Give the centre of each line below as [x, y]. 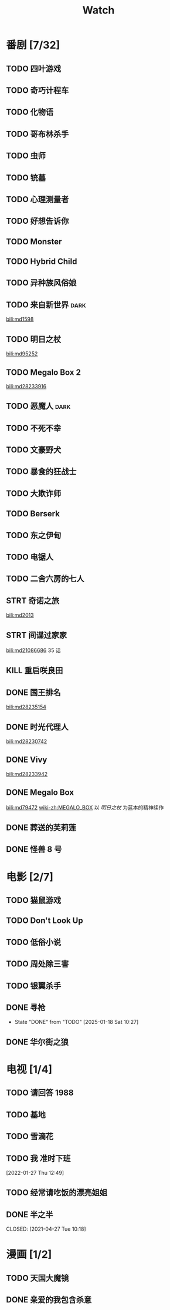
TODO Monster [34, 241]
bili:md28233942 [27, 774]
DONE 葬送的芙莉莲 [41, 828]
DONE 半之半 [30, 1215]
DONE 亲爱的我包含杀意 [49, 1300]
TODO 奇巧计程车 [38, 90]
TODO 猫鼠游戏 [34, 900]
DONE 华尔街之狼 [38, 1042]
